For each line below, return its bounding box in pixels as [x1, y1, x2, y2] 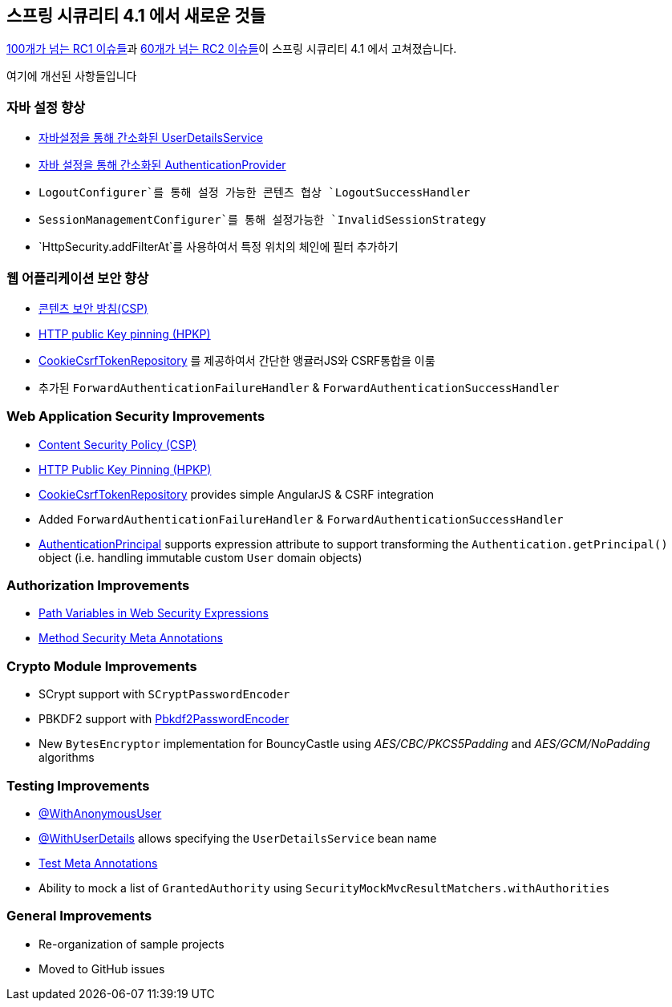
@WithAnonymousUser [38, 806, 162, 820]
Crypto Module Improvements [6, 657, 197, 674]
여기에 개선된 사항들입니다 [6, 69, 137, 83]
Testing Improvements [6, 777, 150, 794]
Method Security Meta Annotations [38, 631, 223, 645]
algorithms [38, 750, 95, 765]
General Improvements [6, 908, 152, 924]
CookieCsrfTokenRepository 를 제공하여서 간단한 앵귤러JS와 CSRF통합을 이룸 [38, 353, 435, 367]
